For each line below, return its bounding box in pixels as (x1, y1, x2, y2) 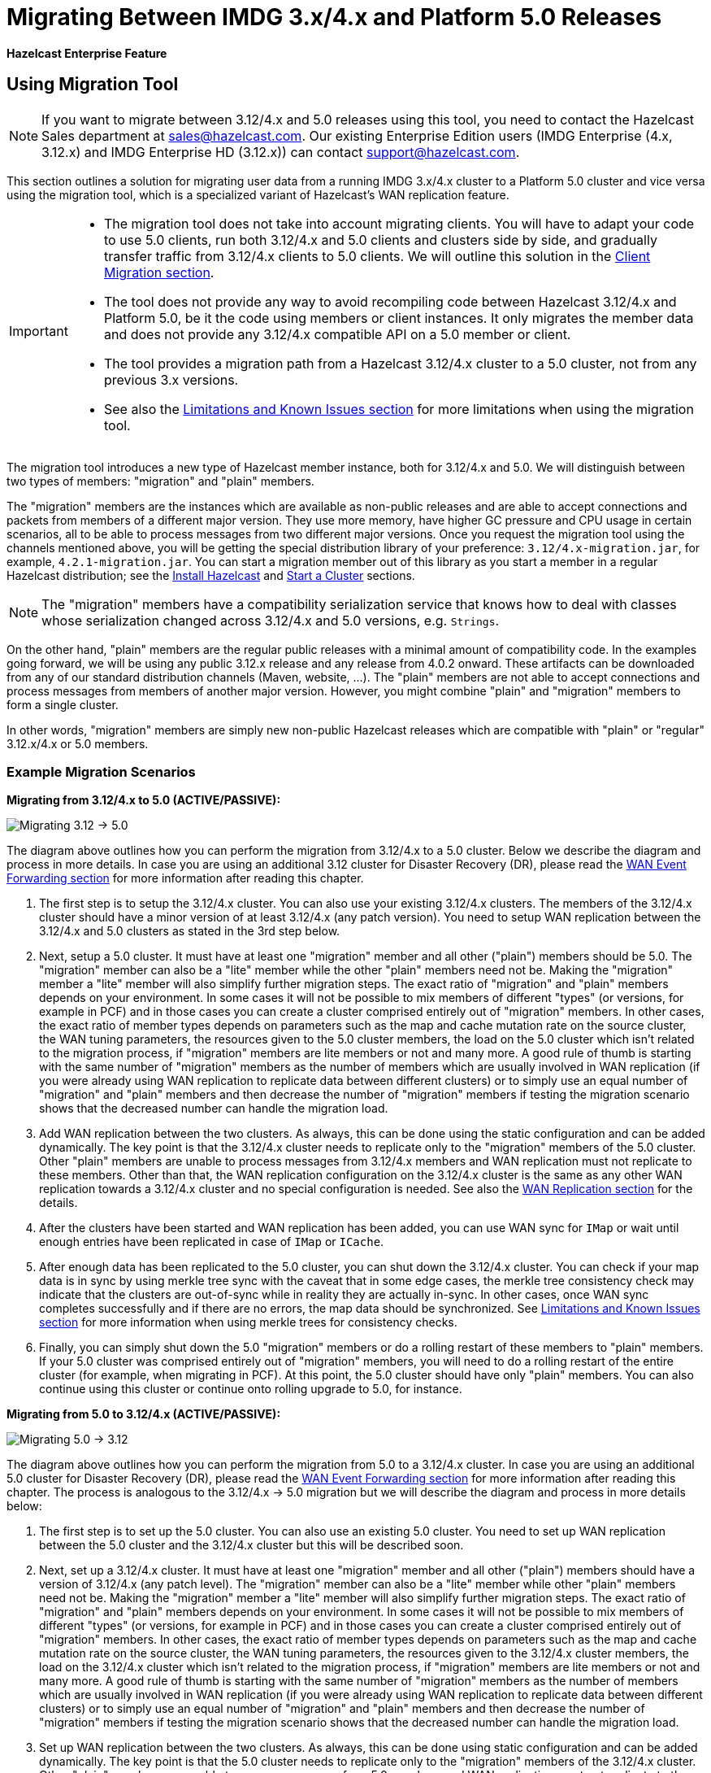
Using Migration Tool (7, 74, 179, 95)
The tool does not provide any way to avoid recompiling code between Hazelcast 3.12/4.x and (103, 293, 677, 310)
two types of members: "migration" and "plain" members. (7, 473, 314, 488)
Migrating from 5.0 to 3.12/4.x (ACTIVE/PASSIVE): (7, 1407, 281, 1422)
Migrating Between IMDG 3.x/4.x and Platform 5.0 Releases (7, 3, 662, 31)
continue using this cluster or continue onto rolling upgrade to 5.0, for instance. (39, 1382, 462, 1396)
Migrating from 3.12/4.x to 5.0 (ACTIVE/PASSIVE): (7, 793, 281, 808)
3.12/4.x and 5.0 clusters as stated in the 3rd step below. (39, 924, 340, 939)
